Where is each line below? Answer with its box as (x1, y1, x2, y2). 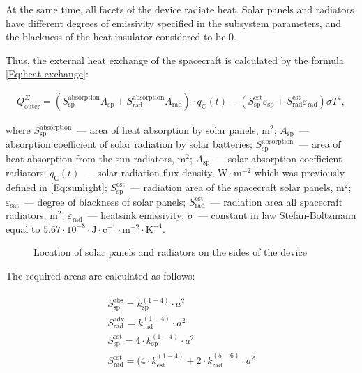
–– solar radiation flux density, (84, 165, 215, 180)
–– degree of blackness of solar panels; (24, 194, 186, 208)
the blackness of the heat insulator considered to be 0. (6, 29, 236, 44)
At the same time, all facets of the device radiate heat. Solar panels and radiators (6, 2, 354, 16)
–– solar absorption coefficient (215, 151, 342, 165)
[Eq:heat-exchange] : (6, 66, 89, 81)
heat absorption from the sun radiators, (6, 151, 174, 165)
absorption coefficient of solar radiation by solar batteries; (6, 137, 253, 151)
